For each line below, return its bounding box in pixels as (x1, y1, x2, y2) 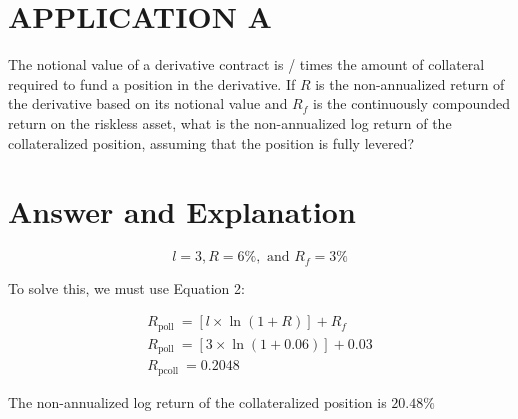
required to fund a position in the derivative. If (8, 73, 296, 94)
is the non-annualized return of (315, 73, 505, 94)
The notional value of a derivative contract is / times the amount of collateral (8, 54, 485, 75)
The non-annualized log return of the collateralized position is (8, 391, 387, 412)
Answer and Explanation (8, 191, 356, 232)
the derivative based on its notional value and (8, 93, 288, 114)
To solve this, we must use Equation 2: (8, 277, 245, 298)
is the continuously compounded (312, 93, 510, 114)
